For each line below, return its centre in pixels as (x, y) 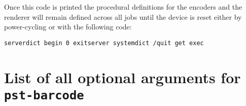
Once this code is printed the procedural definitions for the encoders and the (123, 7)
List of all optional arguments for (122, 77)
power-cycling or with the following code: (68, 27)
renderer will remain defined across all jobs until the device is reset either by (123, 16)
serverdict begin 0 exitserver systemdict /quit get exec (104, 43)
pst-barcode (44, 95)
